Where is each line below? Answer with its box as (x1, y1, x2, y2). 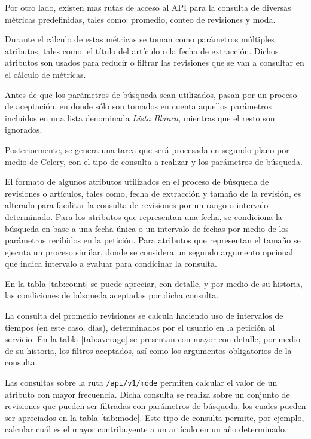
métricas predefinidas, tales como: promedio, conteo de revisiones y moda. (5, 13, 276, 25)
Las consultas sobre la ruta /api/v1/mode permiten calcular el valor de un (5, 376, 278, 389)
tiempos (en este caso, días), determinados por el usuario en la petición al (5, 321, 275, 333)
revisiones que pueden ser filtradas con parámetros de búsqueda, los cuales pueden (5, 400, 306, 412)
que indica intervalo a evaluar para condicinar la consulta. (5, 257, 217, 270)
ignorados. (5, 123, 42, 136)
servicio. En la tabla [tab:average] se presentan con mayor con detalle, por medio (5, 333, 301, 345)
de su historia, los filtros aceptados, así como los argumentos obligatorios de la (5, 344, 292, 356)
